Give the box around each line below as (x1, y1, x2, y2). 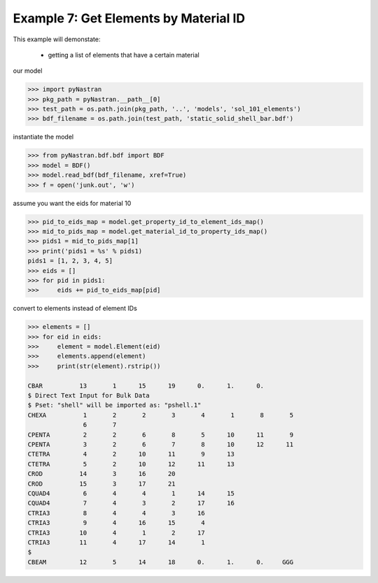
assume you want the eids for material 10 (13, 199, 132, 207)
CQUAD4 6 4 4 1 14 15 (27, 489, 234, 497)
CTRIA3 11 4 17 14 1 (27, 538, 206, 546)
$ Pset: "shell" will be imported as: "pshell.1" (27, 401, 202, 409)
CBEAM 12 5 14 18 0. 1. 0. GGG (27, 558, 294, 566)
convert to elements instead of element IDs (13, 304, 138, 313)
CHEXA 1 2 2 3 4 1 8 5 (27, 411, 294, 419)
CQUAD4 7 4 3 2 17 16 (27, 499, 234, 507)
